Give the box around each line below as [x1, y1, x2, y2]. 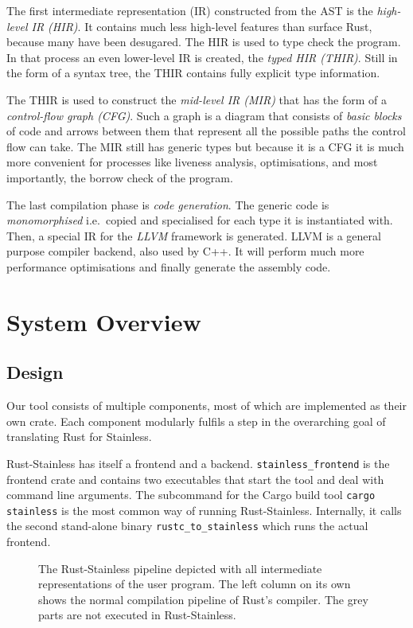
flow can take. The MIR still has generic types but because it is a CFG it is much [6, 138, 404, 154]
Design [6, 360, 64, 384]
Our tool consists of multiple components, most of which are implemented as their [6, 397, 407, 414]
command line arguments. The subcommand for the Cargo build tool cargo [6, 486, 376, 503]
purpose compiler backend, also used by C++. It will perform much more [6, 243, 364, 259]
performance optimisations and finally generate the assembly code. [6, 258, 331, 275]
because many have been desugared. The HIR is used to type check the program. [6, 33, 401, 50]
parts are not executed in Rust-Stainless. [38, 607, 236, 623]
